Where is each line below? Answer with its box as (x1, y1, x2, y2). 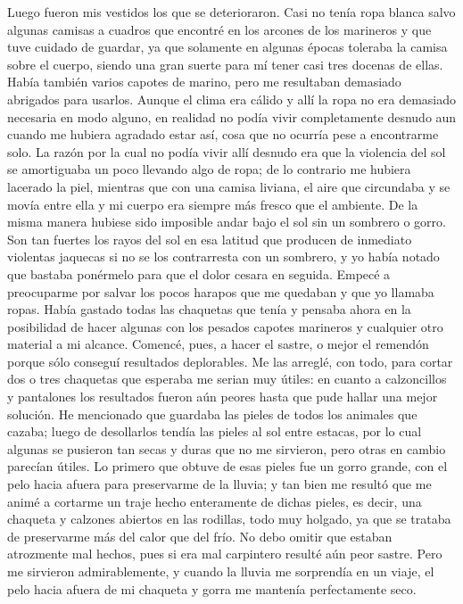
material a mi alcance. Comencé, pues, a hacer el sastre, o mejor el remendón (7, 335, 429, 353)
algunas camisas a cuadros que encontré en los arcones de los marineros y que (7, 20, 432, 38)
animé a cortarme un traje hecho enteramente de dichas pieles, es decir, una (7, 492, 422, 510)
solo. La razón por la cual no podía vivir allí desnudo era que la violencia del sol (7, 142, 446, 161)
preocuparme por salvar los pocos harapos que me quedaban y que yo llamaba (7, 282, 434, 301)
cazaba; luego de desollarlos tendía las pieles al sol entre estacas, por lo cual (7, 422, 422, 441)
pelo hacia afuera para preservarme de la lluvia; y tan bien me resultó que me (7, 475, 432, 493)
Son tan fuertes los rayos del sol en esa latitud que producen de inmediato (7, 229, 412, 248)
